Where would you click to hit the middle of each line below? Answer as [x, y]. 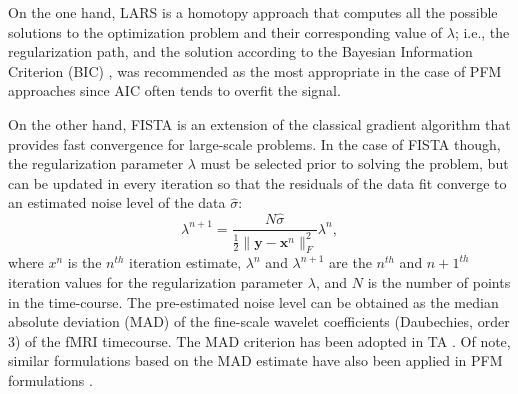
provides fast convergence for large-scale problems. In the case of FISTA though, [254, 143]
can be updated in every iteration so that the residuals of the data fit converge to [257, 182]
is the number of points [439, 281]
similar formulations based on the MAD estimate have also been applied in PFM [255, 360]
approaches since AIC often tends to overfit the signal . [174, 90]
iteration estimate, [185, 262]
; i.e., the [482, 31]
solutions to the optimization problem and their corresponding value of [225, 31]
